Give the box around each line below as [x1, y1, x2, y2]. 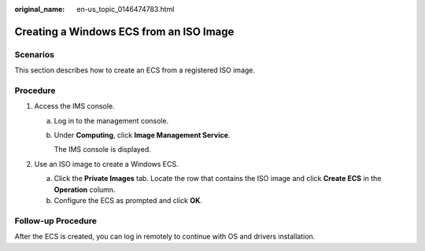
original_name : [14, 5, 65, 13]
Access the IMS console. [34, 102, 115, 111]
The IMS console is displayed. [54, 145, 151, 154]
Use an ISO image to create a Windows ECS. [34, 159, 179, 168]
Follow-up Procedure [14, 215, 98, 226]
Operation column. [54, 185, 116, 194]
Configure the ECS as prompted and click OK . [54, 196, 203, 205]
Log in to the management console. [54, 116, 169, 125]
